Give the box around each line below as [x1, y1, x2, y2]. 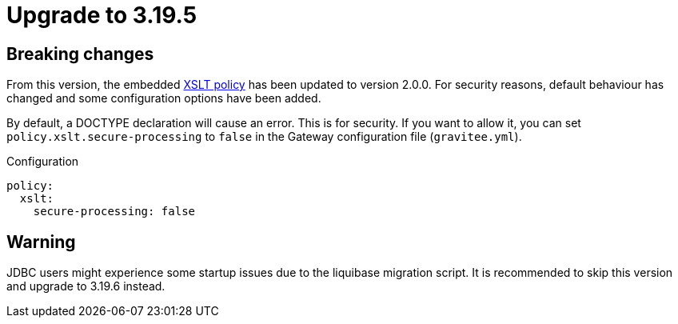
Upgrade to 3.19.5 [6, 2, 197, 29]
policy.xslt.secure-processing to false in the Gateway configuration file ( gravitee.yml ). [6, 130, 522, 144]
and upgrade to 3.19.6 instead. [6, 279, 166, 294]
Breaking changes [6, 43, 154, 64]
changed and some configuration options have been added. [6, 91, 321, 106]
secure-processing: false [33, 205, 196, 218]
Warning [6, 231, 76, 252]
